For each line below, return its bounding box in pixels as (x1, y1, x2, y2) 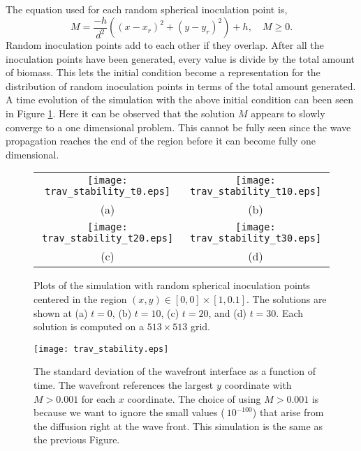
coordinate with (224, 378, 292, 392)
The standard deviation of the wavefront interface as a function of (34, 364, 316, 378)
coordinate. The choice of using (127, 391, 261, 406)
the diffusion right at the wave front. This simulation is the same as (34, 418, 323, 433)
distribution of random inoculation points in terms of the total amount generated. (6, 78, 356, 93)
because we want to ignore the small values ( (34, 405, 225, 420)
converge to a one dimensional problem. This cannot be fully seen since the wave (6, 119, 351, 134)
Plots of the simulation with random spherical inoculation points (34, 278, 311, 293)
